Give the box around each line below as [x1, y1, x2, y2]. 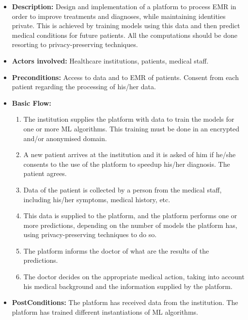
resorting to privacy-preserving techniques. [12, 39, 138, 49]
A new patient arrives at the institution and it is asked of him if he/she [23, 149, 236, 160]
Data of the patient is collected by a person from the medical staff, [23, 184, 222, 194]
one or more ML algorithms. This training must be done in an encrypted [23, 123, 240, 133]
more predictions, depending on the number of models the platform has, [23, 220, 237, 230]
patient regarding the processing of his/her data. [12, 81, 156, 92]
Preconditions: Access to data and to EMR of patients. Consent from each [12, 72, 239, 82]
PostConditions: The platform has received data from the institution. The [12, 297, 238, 307]
